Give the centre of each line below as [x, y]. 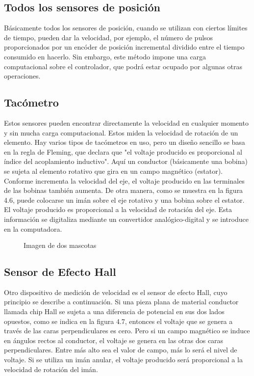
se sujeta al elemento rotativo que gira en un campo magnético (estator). [113, 171]
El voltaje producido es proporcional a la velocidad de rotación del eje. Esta [118, 209]
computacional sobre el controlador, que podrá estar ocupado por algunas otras [123, 66]
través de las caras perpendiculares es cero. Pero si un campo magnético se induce [127, 331]
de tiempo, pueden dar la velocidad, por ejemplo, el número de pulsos [109, 37]
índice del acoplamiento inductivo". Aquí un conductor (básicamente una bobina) [126, 161]
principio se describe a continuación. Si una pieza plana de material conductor [121, 302]
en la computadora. [33, 228]
